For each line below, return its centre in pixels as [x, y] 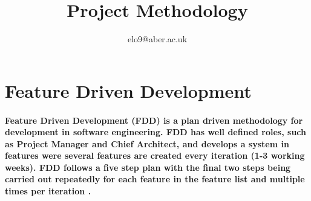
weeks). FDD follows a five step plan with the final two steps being [148, 167]
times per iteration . [48, 191]
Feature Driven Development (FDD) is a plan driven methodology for [154, 120]
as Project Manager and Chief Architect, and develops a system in [147, 143]
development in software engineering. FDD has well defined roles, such [155, 132]
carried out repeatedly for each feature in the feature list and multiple [155, 179]
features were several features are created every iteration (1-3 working [155, 155]
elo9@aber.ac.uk [157, 39]
